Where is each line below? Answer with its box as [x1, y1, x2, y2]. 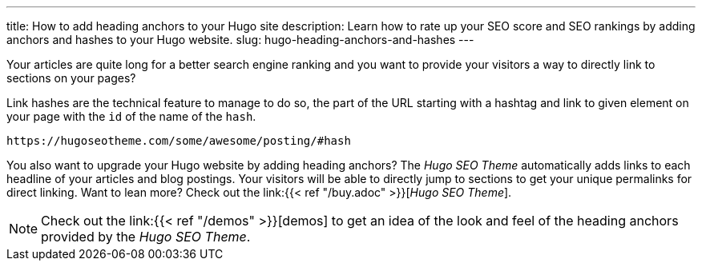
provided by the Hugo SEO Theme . [41, 229, 251, 245]
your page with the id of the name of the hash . [6, 110, 256, 123]
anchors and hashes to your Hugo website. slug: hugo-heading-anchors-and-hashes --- [6, 33, 474, 46]
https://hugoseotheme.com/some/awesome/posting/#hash [6, 134, 351, 147]
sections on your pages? [6, 71, 136, 85]
